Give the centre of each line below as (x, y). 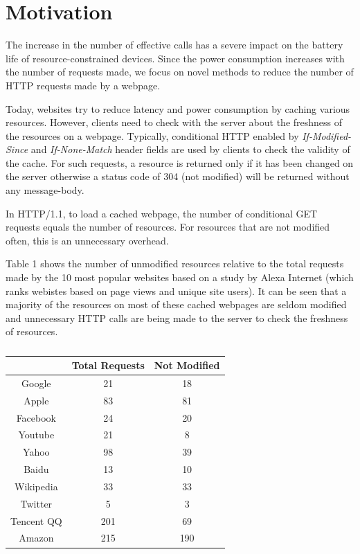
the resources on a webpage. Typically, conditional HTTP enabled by (152, 135)
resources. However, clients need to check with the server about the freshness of (174, 122)
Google (36, 383)
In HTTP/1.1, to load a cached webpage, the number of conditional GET (162, 213)
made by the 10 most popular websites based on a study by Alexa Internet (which (180, 277)
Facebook (36, 417)
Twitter (36, 503)
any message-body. (45, 190)
